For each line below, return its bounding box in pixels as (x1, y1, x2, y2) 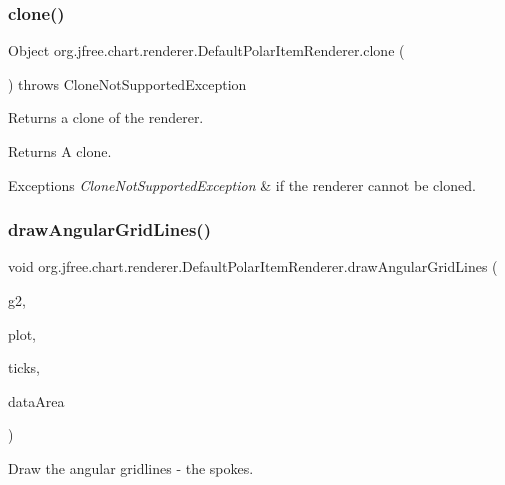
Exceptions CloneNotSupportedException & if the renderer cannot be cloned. (8, 174, 476, 195)
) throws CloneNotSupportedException (8, 73, 247, 94)
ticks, (8, 357, 40, 378)
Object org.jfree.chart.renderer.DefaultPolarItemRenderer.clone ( (8, 40, 405, 61)
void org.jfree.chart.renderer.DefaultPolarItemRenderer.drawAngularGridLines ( (8, 256, 498, 277)
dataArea (8, 390, 65, 411)
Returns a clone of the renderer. (8, 107, 204, 128)
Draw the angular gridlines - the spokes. (8, 457, 254, 478)
